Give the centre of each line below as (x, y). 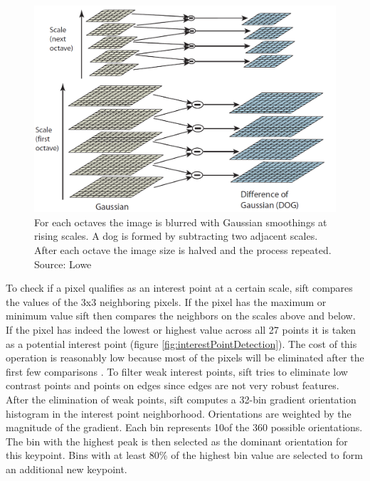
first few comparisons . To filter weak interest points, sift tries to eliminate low (177, 371)
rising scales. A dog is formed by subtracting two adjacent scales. (176, 236)
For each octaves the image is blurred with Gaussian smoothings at (181, 222)
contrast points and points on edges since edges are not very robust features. (173, 385)
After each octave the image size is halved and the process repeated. (183, 250)
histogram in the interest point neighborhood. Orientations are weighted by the (179, 413)
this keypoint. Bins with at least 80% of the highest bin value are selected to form (184, 455)
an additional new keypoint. (67, 469)
